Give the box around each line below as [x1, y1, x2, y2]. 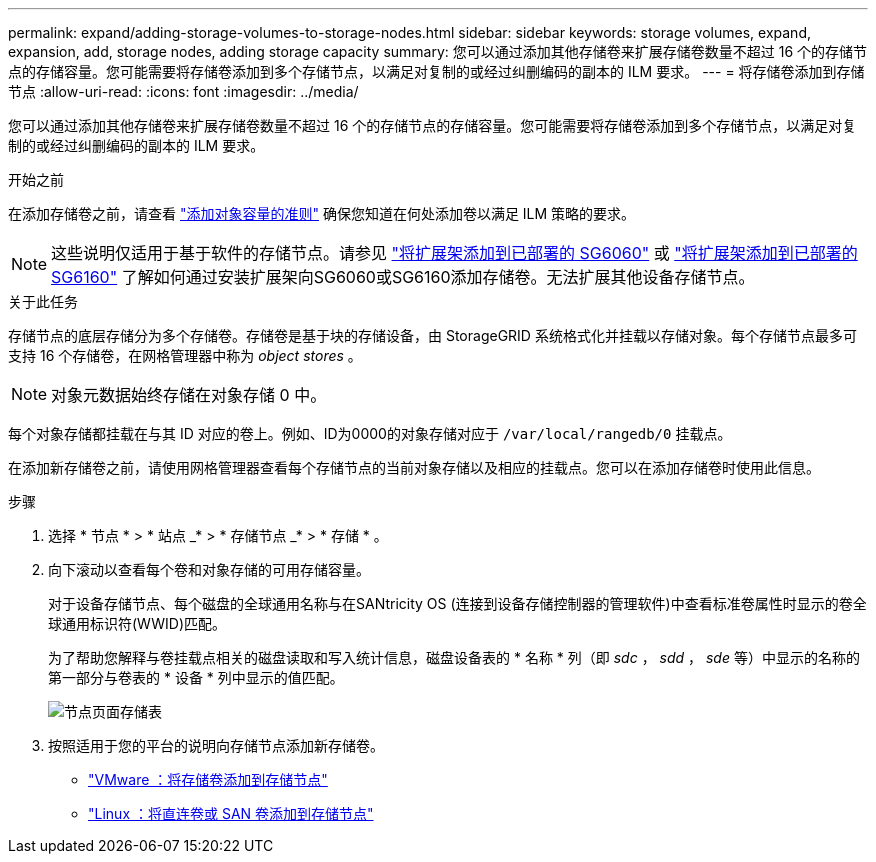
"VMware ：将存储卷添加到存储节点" [88, 771, 328, 788]
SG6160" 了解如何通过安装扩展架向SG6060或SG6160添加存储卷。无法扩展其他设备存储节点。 [51, 267, 755, 287]
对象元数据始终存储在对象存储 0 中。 [51, 385, 327, 405]
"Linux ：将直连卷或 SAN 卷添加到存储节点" [88, 805, 374, 822]
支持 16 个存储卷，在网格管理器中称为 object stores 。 [8, 347, 362, 364]
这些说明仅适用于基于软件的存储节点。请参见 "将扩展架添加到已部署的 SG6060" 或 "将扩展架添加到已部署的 [51, 243, 858, 263]
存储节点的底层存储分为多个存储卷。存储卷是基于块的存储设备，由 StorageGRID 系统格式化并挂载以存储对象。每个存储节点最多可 [8, 327, 857, 344]
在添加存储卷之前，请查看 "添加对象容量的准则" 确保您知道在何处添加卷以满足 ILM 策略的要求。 [8, 205, 636, 222]
